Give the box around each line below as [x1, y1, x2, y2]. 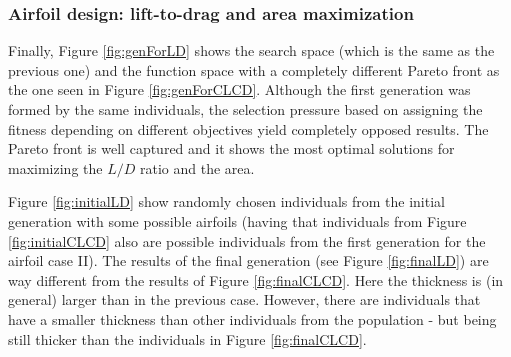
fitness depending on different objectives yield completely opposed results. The [8, 118, 489, 139]
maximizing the [8, 157, 103, 178]
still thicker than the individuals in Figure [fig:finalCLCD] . [8, 328, 367, 349]
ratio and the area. [139, 157, 255, 178]
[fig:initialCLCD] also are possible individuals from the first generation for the [8, 230, 486, 251]
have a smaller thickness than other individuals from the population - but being [8, 308, 497, 329]
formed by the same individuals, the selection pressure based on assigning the [8, 99, 483, 119]
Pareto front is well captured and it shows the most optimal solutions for [8, 138, 455, 159]
